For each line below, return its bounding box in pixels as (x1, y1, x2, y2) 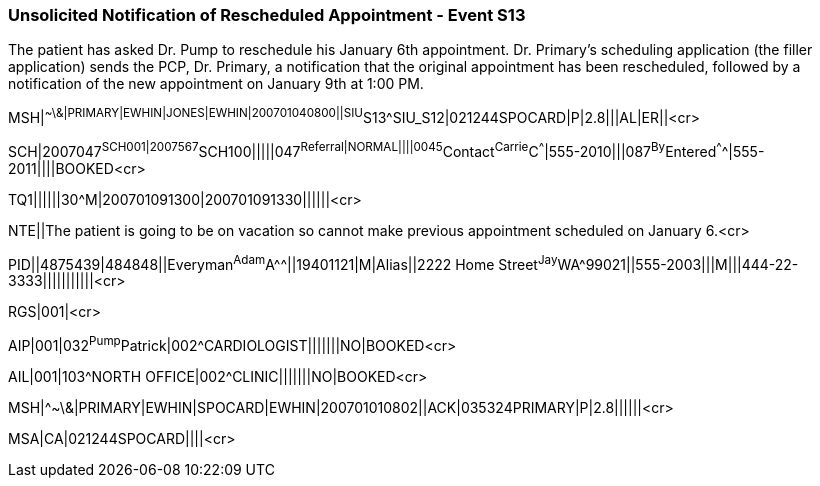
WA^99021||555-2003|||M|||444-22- (557, 255, 799, 273)
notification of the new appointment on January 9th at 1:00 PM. (8, 75, 424, 93)
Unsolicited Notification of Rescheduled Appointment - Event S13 (8, 5, 526, 25)
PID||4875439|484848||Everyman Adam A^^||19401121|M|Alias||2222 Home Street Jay (8, 252, 558, 273)
